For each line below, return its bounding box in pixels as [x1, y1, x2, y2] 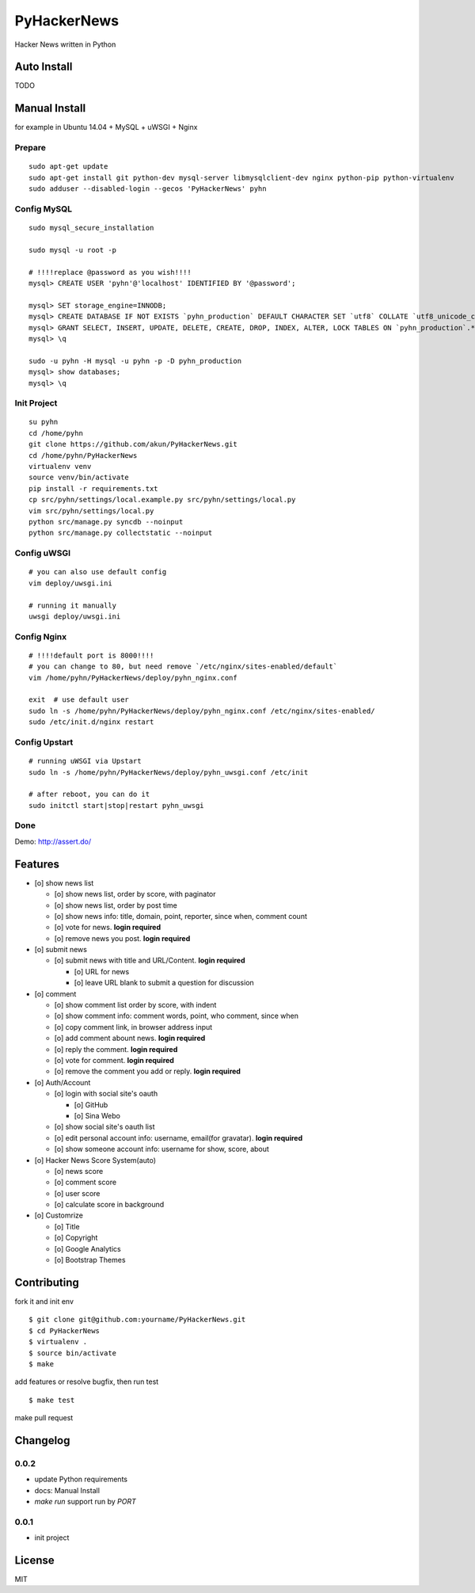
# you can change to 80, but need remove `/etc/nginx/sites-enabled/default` [28, 662, 338, 671]
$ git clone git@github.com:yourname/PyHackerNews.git [28, 1315, 246, 1324]
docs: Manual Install [34, 1485, 101, 1495]
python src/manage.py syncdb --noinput [28, 517, 184, 526]
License [14, 1553, 55, 1567]
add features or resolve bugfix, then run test [14, 1377, 159, 1386]
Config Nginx [14, 631, 67, 642]
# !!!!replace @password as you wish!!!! [28, 268, 192, 276]
